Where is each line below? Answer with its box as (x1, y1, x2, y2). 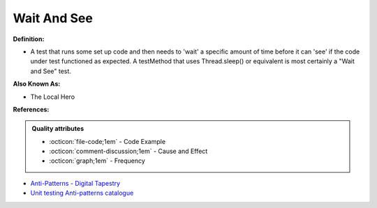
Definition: (13, 35, 45, 43)
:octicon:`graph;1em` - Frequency (49, 157, 146, 165)
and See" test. (30, 67, 71, 75)
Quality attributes (31, 125, 84, 133)
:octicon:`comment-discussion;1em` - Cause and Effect (49, 147, 208, 156)
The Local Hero (30, 93, 75, 101)
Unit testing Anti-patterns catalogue (30, 189, 134, 198)
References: (13, 105, 50, 113)
